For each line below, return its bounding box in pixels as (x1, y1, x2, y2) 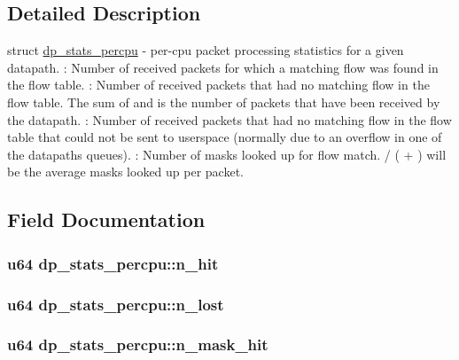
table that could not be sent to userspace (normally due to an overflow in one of (7, 128, 442, 146)
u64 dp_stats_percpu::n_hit (7, 252, 219, 274)
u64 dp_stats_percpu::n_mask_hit (7, 333, 268, 356)
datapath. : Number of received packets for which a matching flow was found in (7, 58, 439, 76)
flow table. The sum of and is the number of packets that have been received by (7, 92, 440, 111)
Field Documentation (7, 206, 206, 233)
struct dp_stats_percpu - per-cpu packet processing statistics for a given (7, 41, 404, 59)
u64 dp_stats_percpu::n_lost (7, 293, 224, 315)
